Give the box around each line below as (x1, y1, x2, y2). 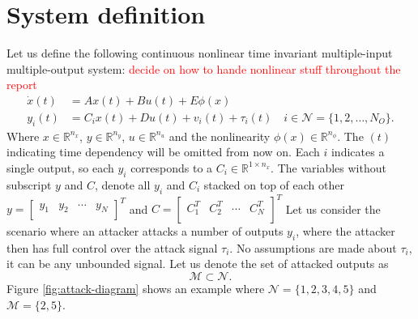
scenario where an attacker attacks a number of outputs (6, 223, 284, 240)
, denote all (94, 176, 151, 193)
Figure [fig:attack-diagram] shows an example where (6, 280, 265, 297)
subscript (6, 176, 52, 193)
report (6, 76, 37, 93)
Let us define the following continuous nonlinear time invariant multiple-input (6, 45, 393, 62)
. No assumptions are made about (229, 239, 397, 256)
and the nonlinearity (168, 127, 271, 144)
